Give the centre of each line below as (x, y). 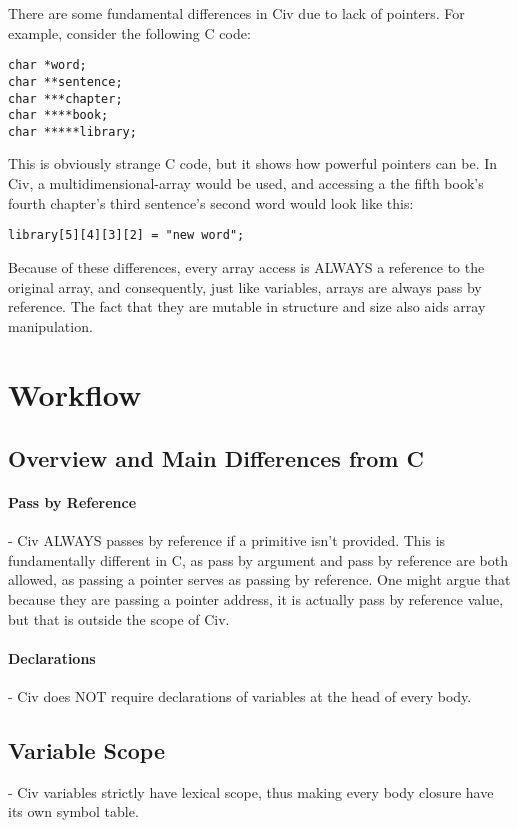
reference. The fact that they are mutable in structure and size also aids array (247, 306)
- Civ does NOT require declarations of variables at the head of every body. (240, 696)
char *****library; (72, 131)
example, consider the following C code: (129, 32)
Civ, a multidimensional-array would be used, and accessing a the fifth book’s (246, 183)
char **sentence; (65, 81)
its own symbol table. (73, 811)
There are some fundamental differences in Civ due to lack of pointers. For (236, 13)
